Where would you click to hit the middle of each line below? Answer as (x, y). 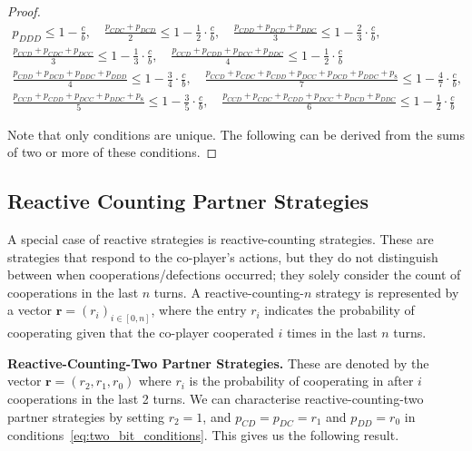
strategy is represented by (387, 292)
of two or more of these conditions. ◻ (113, 152)
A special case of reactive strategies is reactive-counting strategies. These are (221, 238)
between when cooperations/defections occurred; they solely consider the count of (234, 275)
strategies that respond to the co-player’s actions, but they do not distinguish (223, 256)
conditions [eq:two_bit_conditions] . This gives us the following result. (203, 435)
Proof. (24, 11)
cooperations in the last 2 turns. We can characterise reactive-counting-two (216, 398)
